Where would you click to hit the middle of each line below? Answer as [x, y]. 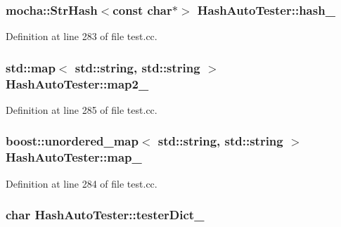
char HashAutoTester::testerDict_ [105, 215]
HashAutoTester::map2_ [77, 83]
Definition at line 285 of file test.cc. [82, 109]
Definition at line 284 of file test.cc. [82, 183]
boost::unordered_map [72, 141]
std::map [31, 67]
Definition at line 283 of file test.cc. [82, 36]
